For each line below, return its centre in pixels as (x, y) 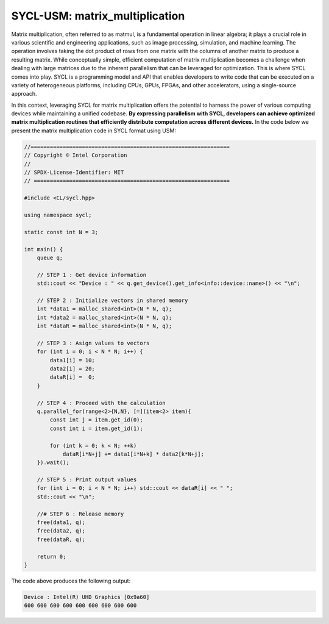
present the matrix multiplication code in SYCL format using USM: (94, 131)
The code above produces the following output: (71, 581)
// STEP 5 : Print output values (87, 480)
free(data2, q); (61, 531)
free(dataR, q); (61, 539)
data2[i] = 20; (73, 368)
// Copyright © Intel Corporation (76, 155)
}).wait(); (53, 463)
